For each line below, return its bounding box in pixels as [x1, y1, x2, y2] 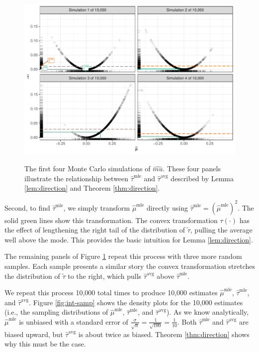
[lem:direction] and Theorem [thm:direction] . [24, 183, 160, 193]
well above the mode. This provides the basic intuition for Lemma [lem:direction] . [4, 234, 253, 244]
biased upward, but [4, 329, 63, 339]
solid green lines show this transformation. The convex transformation [4, 215, 218, 225]
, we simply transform [63, 202, 130, 213]
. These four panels [163, 163, 221, 174]
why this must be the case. [4, 339, 86, 349]
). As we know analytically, [166, 307, 249, 317]
